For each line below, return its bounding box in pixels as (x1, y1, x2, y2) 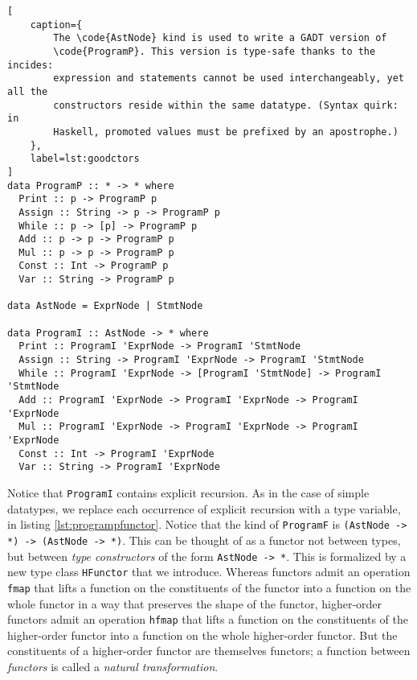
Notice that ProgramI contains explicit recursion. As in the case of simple (7, 484, 370, 501)
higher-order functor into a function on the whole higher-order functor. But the (7, 626, 398, 643)
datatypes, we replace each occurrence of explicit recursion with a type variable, (7, 500, 401, 517)
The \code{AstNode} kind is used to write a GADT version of (53, 32, 387, 44)
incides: (7, 59, 54, 71)
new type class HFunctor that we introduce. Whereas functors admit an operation (7, 563, 411, 580)
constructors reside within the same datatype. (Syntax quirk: (53, 99, 399, 111)
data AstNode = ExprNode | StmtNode (7, 300, 203, 312)
